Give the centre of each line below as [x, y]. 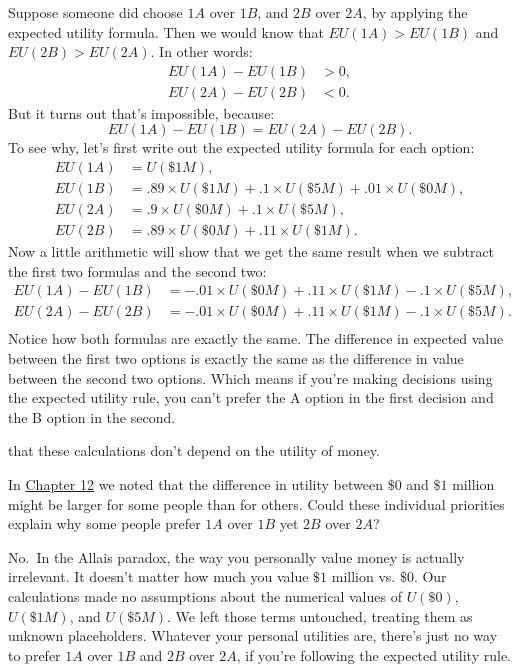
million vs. [363, 576]
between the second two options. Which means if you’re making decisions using [250, 377]
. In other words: [201, 51]
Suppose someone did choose [95, 12]
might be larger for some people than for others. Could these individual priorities [256, 503]
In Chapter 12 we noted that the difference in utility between [195, 484]
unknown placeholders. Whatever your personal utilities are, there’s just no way [253, 635]
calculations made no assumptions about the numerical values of [205, 595]
